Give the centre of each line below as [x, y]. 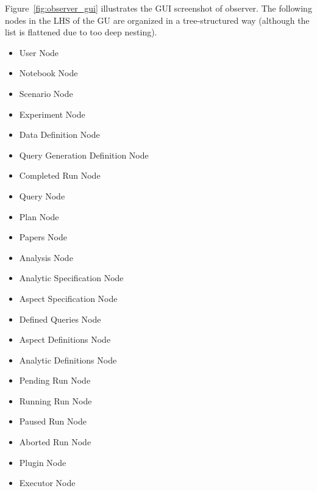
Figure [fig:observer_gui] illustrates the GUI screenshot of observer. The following [158, 8]
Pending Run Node [55, 380]
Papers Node [43, 237]
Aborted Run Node [55, 442]
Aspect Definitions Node [65, 339]
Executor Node [47, 483]
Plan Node [39, 216]
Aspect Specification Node [68, 298]
